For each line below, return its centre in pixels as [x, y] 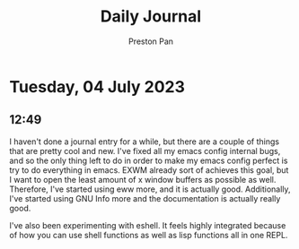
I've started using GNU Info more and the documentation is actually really [145, 198]
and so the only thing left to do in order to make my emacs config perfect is [149, 160]
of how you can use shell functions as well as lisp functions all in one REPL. [149, 235]
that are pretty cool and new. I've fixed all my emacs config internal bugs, [145, 150]
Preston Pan [151, 41]
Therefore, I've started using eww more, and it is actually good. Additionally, [150, 189]
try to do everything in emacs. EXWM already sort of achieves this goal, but [149, 170]
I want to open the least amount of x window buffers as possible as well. [143, 179]
